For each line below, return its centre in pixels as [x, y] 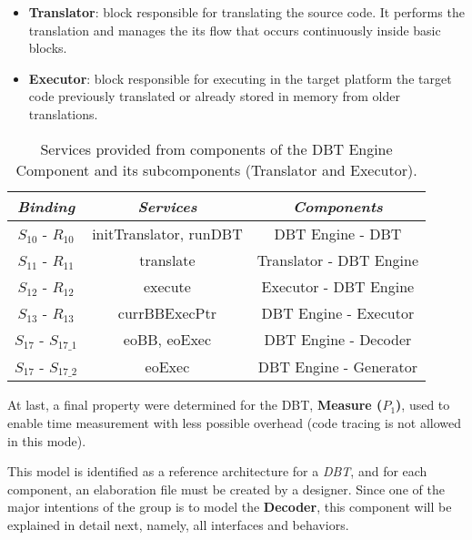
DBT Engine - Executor [338, 312]
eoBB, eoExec [167, 340]
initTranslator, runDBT [167, 233]
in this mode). [47, 440]
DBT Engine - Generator [337, 366]
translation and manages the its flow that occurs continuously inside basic [235, 30]
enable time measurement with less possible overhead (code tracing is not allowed [235, 423]
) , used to [423, 405]
